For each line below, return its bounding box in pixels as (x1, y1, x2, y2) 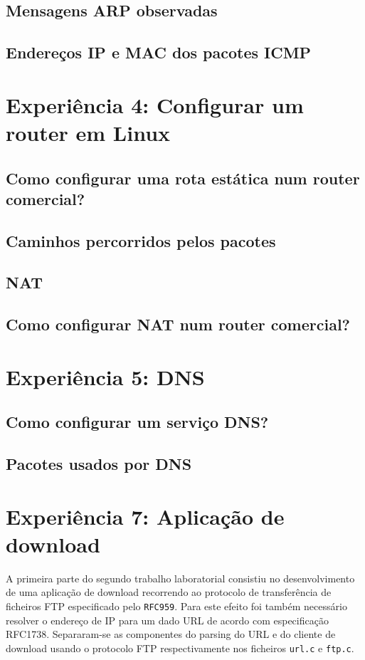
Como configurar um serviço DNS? (6, 411, 269, 433)
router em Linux (6, 117, 171, 147)
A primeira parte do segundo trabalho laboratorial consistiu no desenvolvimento (6, 570, 355, 585)
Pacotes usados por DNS (6, 453, 192, 475)
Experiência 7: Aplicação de (6, 501, 285, 530)
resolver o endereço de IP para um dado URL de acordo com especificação (6, 612, 329, 627)
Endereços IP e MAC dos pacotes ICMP (6, 41, 312, 63)
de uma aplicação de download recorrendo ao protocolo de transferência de (6, 585, 332, 599)
